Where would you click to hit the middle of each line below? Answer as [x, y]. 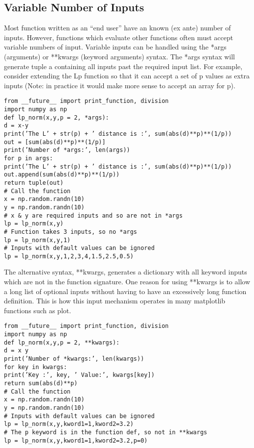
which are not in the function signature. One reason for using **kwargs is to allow [127, 282]
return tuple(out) [34, 183]
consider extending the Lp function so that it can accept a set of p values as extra [127, 76]
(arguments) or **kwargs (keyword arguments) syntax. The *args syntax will [120, 56]
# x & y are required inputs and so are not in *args [93, 215]
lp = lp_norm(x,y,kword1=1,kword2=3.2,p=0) [76, 440]
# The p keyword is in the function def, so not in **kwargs [106, 432]
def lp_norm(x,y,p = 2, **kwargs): [62, 342]
